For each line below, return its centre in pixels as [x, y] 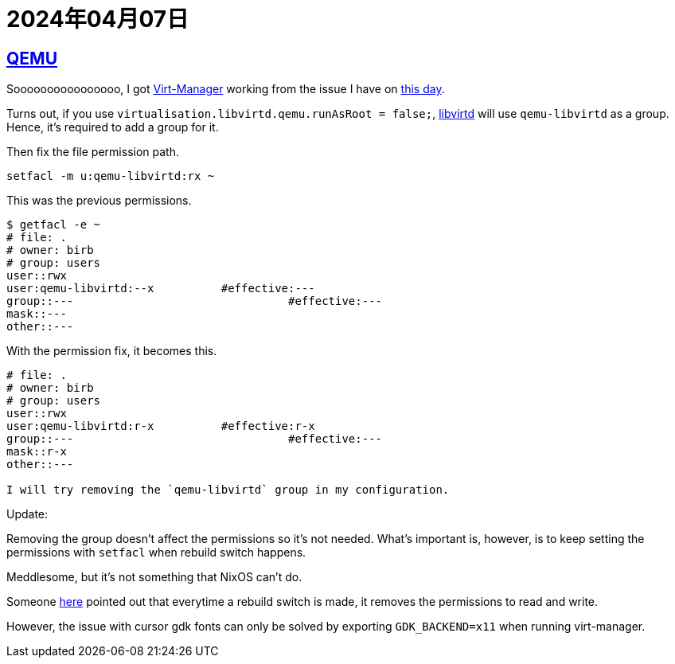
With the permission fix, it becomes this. [112, 351]
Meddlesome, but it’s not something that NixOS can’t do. [154, 577]
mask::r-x [37, 452]
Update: [27, 514]
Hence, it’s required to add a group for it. [113, 127]
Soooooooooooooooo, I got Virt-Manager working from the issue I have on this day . [226, 89]
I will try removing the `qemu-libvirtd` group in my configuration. [228, 490]
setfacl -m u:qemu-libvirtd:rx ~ [111, 176]
